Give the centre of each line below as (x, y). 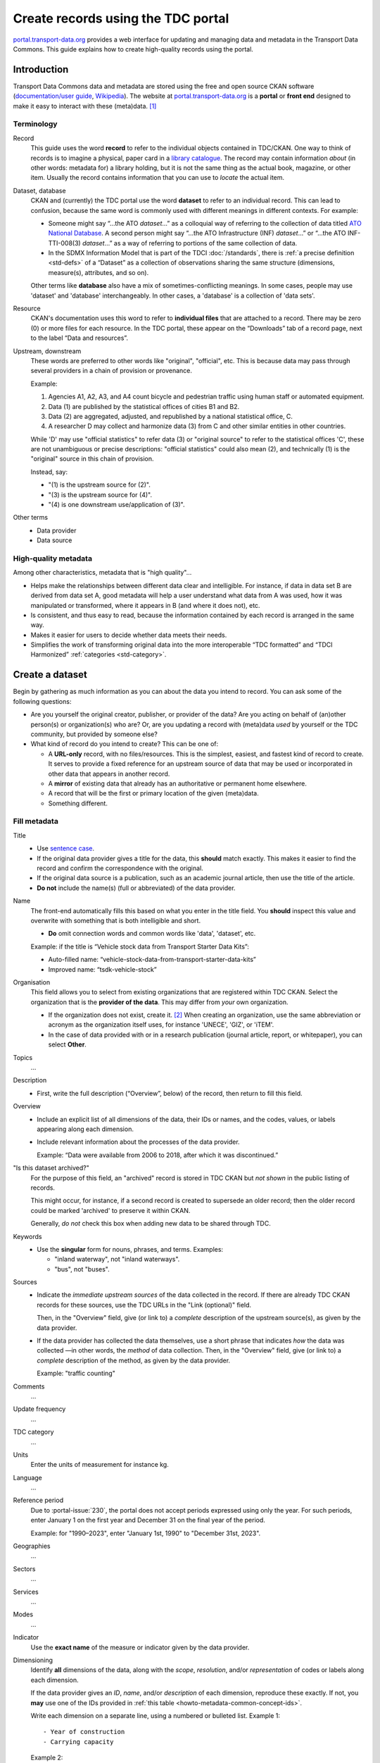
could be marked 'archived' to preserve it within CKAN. (110, 1210)
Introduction (41, 69)
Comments (29, 1386)
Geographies (32, 1546)
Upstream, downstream (47, 351)
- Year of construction (84, 1732)
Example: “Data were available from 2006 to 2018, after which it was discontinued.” (158, 1155)
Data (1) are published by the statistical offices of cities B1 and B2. (144, 406)
